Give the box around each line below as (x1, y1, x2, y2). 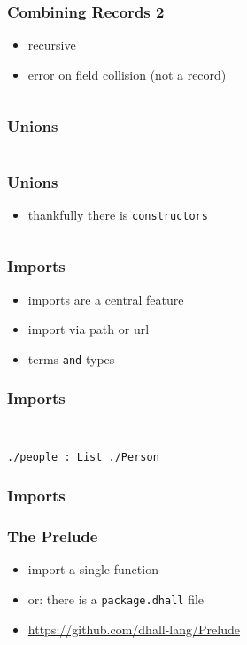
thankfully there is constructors (27, 205, 208, 223)
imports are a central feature (27, 290, 184, 308)
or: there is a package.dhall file (27, 590, 205, 609)
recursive (27, 35, 76, 54)
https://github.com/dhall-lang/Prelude (27, 619, 240, 638)
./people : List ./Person (7, 450, 159, 463)
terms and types (27, 349, 115, 368)
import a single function (27, 560, 158, 579)
